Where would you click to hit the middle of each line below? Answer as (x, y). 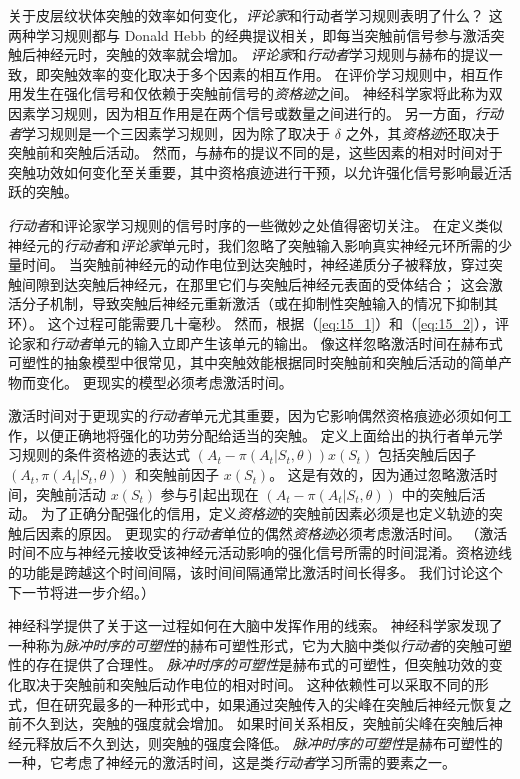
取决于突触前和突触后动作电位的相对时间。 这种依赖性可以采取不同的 (248, 684)
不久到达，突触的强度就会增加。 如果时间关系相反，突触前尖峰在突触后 (255, 723)
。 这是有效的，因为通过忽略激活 (376, 474)
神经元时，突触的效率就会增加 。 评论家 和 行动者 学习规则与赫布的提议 (262, 54)
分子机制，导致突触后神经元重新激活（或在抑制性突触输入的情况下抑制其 (259, 303)
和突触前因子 (177, 474)
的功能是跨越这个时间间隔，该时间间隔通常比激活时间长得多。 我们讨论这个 (255, 572)
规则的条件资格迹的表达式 (105, 454)
